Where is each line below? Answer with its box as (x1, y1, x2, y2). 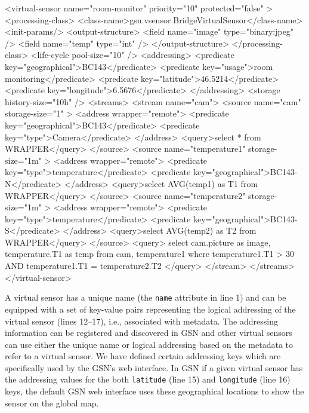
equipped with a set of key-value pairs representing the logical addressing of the (5, 302, 296, 315)
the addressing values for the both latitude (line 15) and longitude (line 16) (5, 373, 291, 386)
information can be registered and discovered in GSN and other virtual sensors (5, 326, 292, 339)
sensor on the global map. (5, 396, 99, 409)
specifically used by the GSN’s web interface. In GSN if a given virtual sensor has (5, 361, 303, 374)
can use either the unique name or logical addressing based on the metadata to (5, 338, 293, 350)
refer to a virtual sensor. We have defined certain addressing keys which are (5, 350, 281, 362)
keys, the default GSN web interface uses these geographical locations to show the (5, 385, 304, 397)
